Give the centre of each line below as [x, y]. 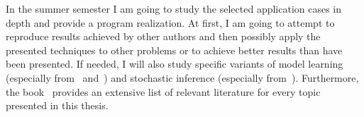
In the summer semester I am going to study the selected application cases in [174, 8]
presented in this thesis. [57, 105]
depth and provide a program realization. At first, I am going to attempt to [170, 22]
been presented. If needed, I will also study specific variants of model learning [175, 64]
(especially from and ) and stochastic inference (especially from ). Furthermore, [182, 77]
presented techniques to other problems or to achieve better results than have [174, 50]
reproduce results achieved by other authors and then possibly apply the [163, 36]
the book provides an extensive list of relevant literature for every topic [163, 91]
